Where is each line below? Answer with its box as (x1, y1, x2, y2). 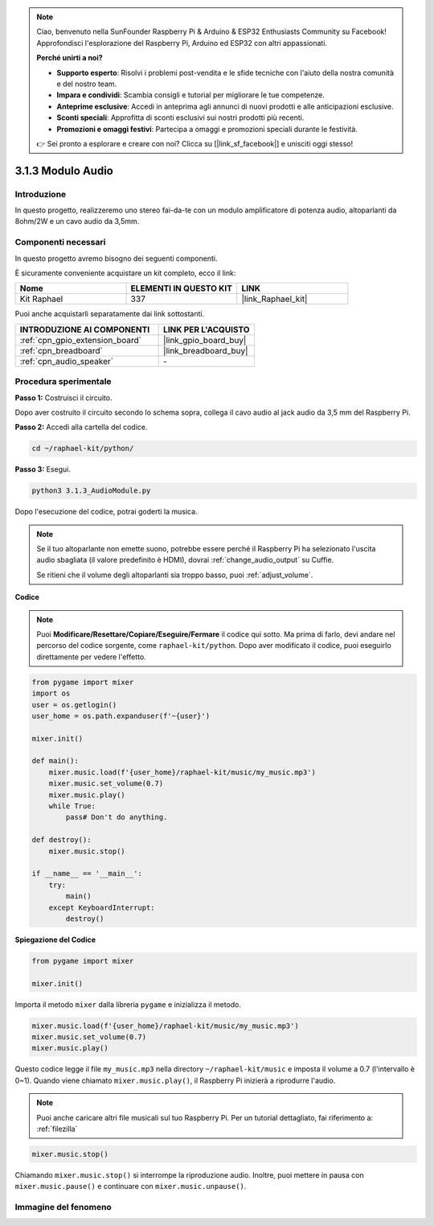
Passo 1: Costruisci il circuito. (14, 393, 113, 402)
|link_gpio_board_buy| (163, 334, 247, 345)
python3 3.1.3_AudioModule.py (31, 486, 151, 495)
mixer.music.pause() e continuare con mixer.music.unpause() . (14, 1182, 247, 1191)
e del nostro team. (56, 79, 117, 89)
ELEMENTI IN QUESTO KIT (130, 283, 233, 294)
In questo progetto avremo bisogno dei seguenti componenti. (14, 254, 218, 263)
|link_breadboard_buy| (163, 345, 248, 356)
